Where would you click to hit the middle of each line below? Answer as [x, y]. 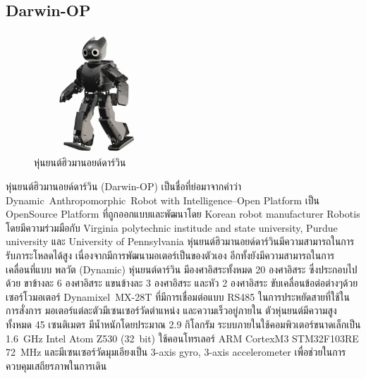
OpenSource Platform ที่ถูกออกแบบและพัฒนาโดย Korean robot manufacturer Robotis [183, 214]
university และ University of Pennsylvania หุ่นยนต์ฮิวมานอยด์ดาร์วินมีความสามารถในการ [180, 241]
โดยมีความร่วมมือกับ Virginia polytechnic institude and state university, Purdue [172, 227]
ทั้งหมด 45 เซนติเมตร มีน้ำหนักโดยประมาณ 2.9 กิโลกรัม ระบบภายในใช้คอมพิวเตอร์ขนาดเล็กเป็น [183, 324]
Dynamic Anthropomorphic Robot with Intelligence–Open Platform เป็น [163, 200]
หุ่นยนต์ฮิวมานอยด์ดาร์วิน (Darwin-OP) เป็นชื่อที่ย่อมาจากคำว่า [124, 186]
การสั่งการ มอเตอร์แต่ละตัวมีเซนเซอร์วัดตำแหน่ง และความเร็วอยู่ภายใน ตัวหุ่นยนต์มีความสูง [171, 310]
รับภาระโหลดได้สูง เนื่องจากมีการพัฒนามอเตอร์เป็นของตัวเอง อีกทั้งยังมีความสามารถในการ [170, 255]
